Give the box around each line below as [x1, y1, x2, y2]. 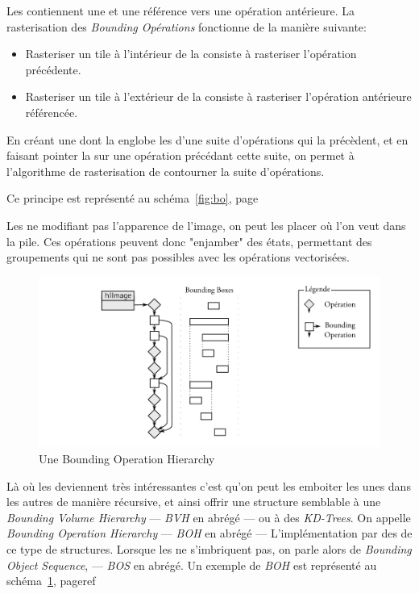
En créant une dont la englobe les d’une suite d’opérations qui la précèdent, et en [6, 131, 409, 148]
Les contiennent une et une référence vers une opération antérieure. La [6, 2, 355, 19]
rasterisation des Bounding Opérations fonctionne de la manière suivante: [6, 18, 367, 35]
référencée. [25, 103, 78, 120]
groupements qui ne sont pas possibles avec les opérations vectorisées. [6, 249, 350, 266]
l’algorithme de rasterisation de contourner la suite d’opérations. [6, 162, 325, 179]
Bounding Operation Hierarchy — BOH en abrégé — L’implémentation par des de [6, 525, 413, 542]
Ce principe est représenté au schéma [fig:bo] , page [6, 190, 259, 207]
